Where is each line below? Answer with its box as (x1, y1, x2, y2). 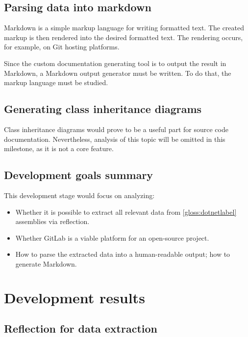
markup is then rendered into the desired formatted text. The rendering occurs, (4, 32, 243, 42)
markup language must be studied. (4, 77, 108, 88)
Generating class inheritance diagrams (4, 101, 202, 116)
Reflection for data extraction (4, 321, 158, 336)
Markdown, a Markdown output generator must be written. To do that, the (4, 67, 231, 78)
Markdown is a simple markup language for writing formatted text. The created (4, 22, 245, 33)
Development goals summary (4, 167, 153, 182)
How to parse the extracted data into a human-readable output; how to (15, 249, 230, 259)
